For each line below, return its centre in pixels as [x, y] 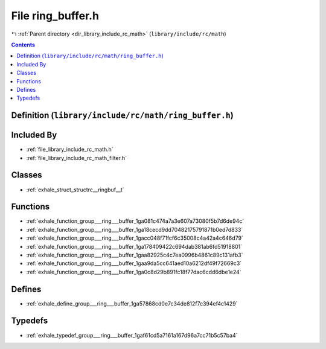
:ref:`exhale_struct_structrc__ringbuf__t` [75, 190]
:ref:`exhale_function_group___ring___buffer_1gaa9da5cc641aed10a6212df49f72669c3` [134, 263]
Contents [23, 45]
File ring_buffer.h [55, 16]
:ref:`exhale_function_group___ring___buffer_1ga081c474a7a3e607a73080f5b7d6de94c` [135, 221]
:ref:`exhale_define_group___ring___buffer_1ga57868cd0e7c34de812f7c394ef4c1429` [132, 303]
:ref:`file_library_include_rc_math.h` [70, 149]
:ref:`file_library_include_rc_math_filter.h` [76, 158]
